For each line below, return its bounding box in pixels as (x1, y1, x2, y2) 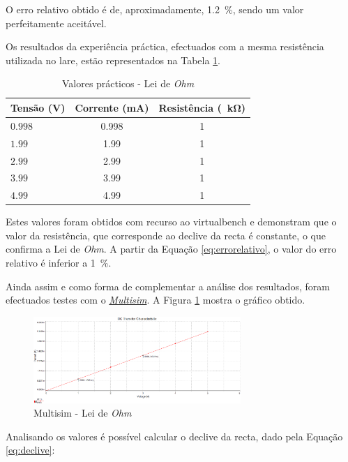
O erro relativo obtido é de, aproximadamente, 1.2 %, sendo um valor (6, 2, 304, 16)
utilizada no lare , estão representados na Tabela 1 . (6, 52, 220, 67)
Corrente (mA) (75, 100, 149, 114)
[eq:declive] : (6, 442, 55, 457)
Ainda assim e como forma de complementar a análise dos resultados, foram (6, 278, 330, 293)
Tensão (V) (10, 100, 66, 114)
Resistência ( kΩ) (158, 100, 246, 114)
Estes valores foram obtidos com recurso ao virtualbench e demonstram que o (6, 214, 337, 229)
